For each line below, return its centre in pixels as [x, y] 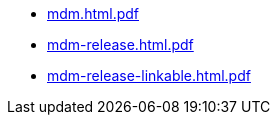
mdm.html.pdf [93, 13]
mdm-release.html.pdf [120, 44]
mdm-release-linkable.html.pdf [149, 75]
